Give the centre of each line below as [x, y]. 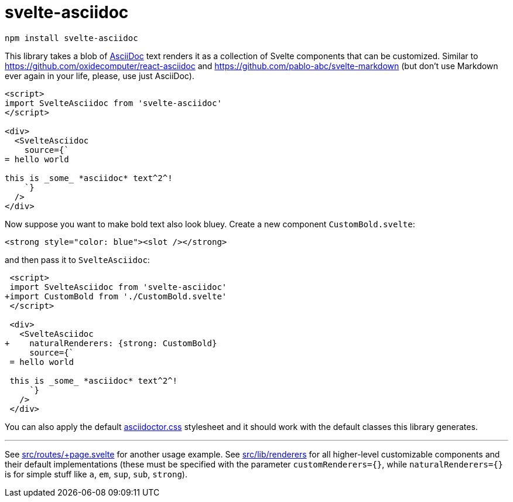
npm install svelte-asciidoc [71, 38]
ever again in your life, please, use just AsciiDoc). [100, 76]
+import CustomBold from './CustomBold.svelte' [116, 296]
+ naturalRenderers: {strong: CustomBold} [111, 343]
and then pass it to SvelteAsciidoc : [77, 259]
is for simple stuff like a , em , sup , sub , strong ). [96, 474]
